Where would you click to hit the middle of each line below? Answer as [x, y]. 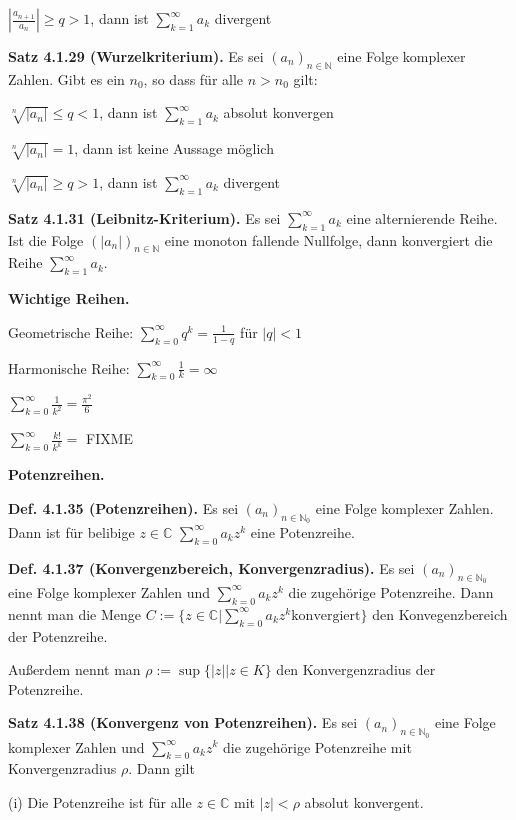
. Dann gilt [161, 768]
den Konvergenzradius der [356, 669]
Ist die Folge [46, 239]
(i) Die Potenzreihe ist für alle [100, 801]
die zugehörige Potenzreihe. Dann [391, 591]
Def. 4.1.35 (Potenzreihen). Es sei [123, 507]
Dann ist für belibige [71, 531]
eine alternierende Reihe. [422, 217]
